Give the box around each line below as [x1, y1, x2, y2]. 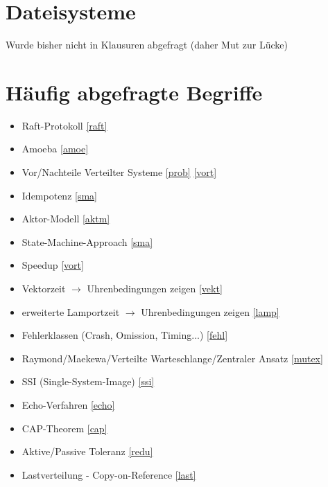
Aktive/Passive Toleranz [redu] [21, 444, 153, 459]
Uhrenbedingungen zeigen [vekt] [87, 281, 223, 295]
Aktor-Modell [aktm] [21, 211, 110, 226]
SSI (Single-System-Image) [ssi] [21, 374, 155, 389]
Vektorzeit [21, 281, 66, 295]
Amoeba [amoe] [21, 141, 89, 156]
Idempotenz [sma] [21, 188, 97, 202]
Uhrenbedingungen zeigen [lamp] [141, 304, 279, 319]
